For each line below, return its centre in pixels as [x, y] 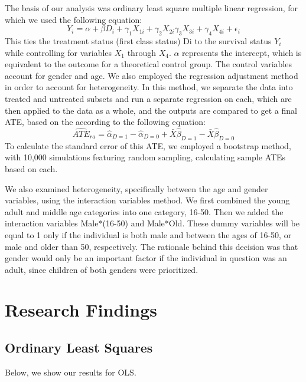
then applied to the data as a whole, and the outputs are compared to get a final [151, 110]
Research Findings [81, 310]
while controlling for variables [58, 52]
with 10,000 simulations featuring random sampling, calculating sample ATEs [145, 157]
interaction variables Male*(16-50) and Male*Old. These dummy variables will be [152, 223]
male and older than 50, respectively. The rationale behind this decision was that [152, 246]
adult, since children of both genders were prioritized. [102, 269]
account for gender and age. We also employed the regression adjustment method [152, 75]
